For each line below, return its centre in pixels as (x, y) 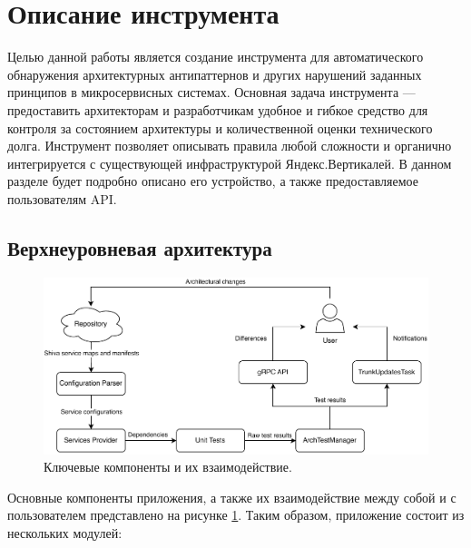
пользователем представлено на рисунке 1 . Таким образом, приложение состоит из (236, 515)
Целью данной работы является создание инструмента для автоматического (216, 57)
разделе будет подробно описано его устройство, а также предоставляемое (213, 181)
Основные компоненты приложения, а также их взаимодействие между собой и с (232, 497)
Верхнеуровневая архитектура (140, 247)
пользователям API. (62, 198)
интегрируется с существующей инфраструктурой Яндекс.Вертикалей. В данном (230, 163)
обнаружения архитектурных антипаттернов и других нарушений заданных (215, 74)
